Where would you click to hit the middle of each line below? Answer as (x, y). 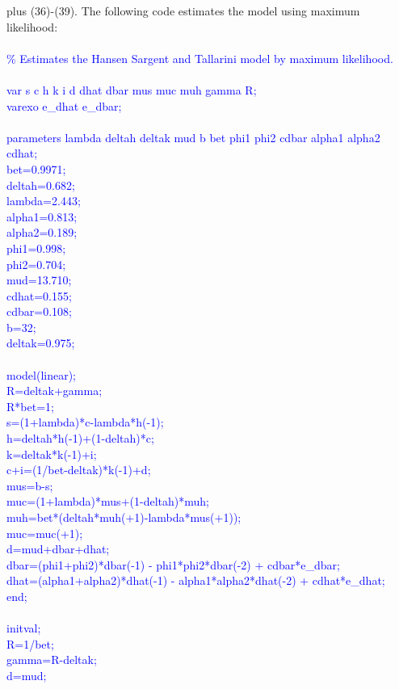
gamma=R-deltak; (52, 660)
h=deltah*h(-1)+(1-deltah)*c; (80, 438)
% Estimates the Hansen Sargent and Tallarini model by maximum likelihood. (200, 58)
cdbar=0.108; (39, 311)
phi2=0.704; (36, 264)
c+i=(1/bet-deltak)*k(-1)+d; (79, 470)
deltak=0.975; (41, 343)
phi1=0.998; (36, 248)
